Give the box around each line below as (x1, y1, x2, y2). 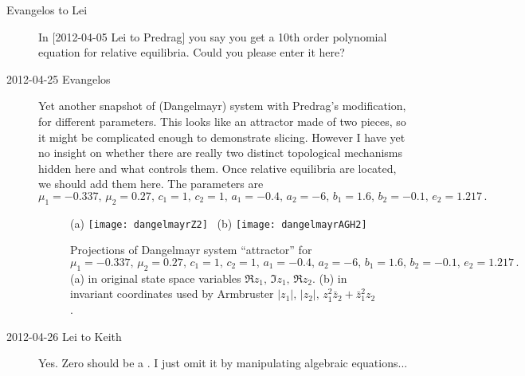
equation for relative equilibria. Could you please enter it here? (38, 44, 345, 61)
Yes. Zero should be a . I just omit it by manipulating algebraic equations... (38, 354, 408, 371)
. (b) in (311, 269, 347, 286)
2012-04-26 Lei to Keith (6, 327, 122, 344)
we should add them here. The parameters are (38, 175, 264, 192)
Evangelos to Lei (6, 2, 88, 18)
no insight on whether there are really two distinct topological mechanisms (38, 144, 403, 161)
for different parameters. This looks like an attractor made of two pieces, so (38, 112, 406, 129)
